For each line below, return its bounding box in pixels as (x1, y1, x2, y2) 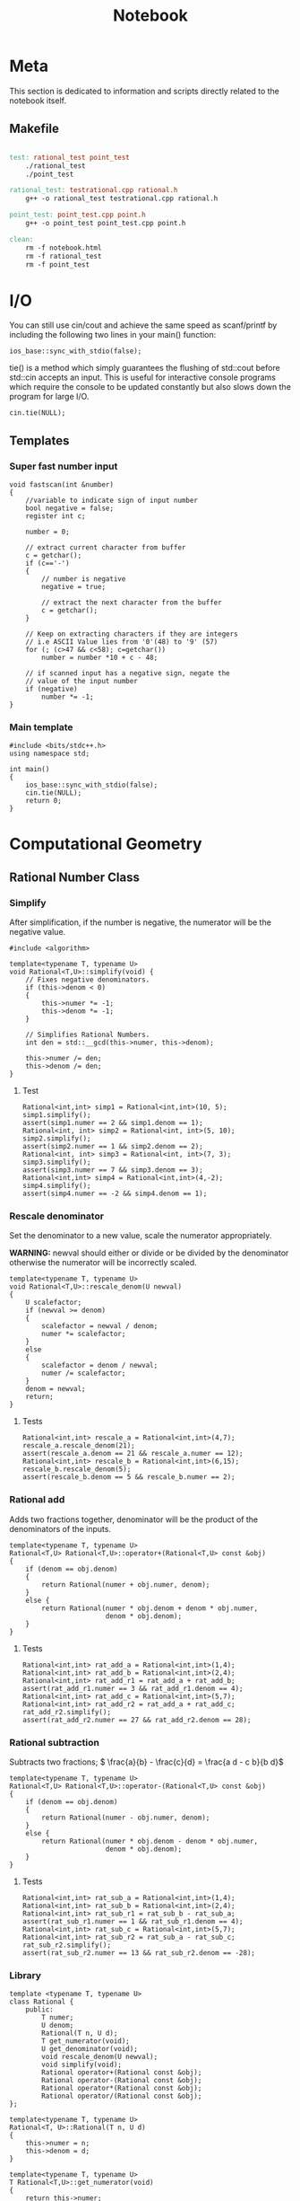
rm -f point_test (25, 260, 90, 269)
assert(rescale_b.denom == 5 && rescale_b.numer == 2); (21, 1473, 236, 1482)
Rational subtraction (9, 1736, 100, 1748)
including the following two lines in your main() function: (9, 330, 217, 340)
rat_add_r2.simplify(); (21, 1707, 112, 1716)
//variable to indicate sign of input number (25, 496, 199, 505)
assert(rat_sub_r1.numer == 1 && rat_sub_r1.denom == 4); (21, 1917, 244, 1926)
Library (9, 1968, 42, 1981)
